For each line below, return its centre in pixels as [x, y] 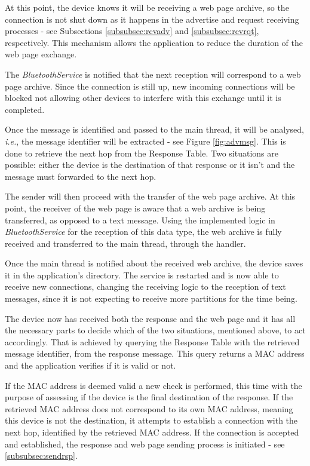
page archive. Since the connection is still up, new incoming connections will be [150, 86]
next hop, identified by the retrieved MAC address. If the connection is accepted [152, 432]
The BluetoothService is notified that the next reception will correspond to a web [153, 74]
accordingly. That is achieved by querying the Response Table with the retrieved [152, 341]
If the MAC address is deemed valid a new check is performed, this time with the [154, 385]
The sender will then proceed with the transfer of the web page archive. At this [150, 196]
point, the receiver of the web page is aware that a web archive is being [135, 208]
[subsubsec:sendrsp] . [41, 456]
